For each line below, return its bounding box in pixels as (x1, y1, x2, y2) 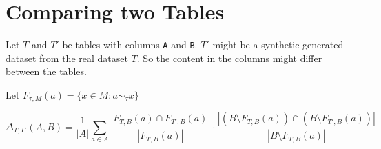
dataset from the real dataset (6, 50, 128, 65)
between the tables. (6, 64, 87, 79)
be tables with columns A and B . (62, 37, 198, 52)
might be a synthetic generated (212, 37, 344, 52)
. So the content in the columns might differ (136, 50, 322, 65)
